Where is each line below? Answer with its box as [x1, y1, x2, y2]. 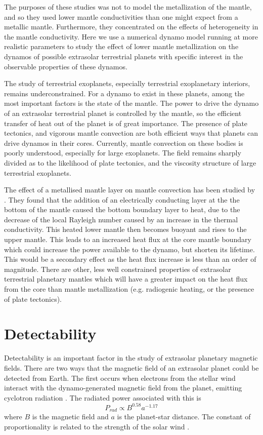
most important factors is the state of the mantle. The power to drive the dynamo [4, 98, 259, 108]
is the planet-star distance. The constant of [117, 411, 251, 422]
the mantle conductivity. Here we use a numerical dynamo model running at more [4, 31, 258, 42]
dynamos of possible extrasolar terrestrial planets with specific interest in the [4, 51, 243, 61]
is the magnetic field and [32, 411, 109, 422]
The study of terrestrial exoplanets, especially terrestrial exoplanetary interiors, [4, 78, 250, 89]
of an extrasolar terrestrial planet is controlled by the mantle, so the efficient [4, 107, 242, 118]
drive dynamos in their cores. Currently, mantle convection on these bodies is [4, 137, 243, 148]
